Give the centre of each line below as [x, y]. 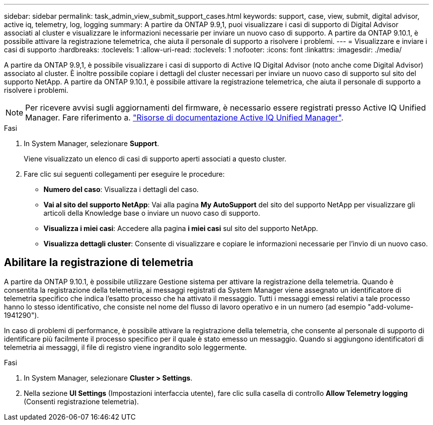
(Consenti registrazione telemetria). [81, 401]
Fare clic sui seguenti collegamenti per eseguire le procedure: [124, 174]
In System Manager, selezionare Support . [91, 143]
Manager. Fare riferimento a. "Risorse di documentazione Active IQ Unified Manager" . [184, 117]
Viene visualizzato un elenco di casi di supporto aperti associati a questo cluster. [155, 159]
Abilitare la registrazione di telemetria [99, 263]
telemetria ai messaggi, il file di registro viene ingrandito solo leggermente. [126, 347]
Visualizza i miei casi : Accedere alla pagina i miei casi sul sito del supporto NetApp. [181, 228]
